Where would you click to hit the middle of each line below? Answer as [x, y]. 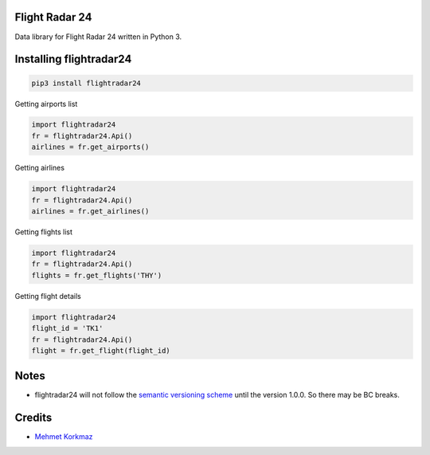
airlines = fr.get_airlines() [90, 212]
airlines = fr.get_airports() [90, 147]
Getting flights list [44, 232]
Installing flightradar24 [73, 59]
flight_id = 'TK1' [67, 328]
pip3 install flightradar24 [86, 83]
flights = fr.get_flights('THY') [97, 275]
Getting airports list [46, 104]
